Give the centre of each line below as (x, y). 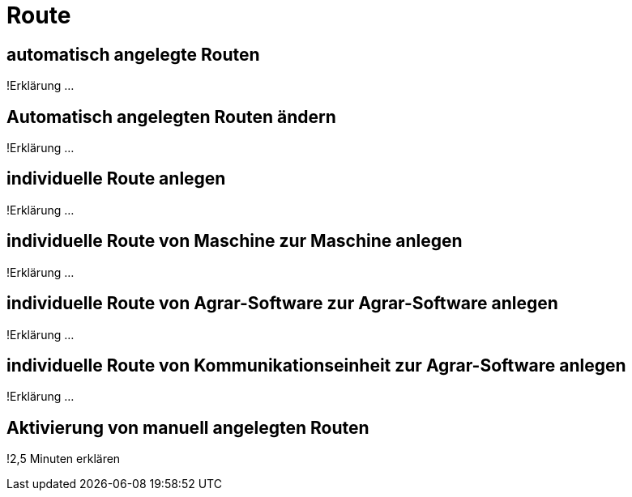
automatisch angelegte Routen (133, 54)
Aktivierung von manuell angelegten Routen (188, 427)
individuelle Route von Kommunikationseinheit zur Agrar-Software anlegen (316, 365)
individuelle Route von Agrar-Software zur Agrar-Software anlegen (282, 304)
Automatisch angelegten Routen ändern (171, 117)
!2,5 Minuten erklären (64, 459)
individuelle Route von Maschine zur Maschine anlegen (235, 241)
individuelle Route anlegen (116, 179)
